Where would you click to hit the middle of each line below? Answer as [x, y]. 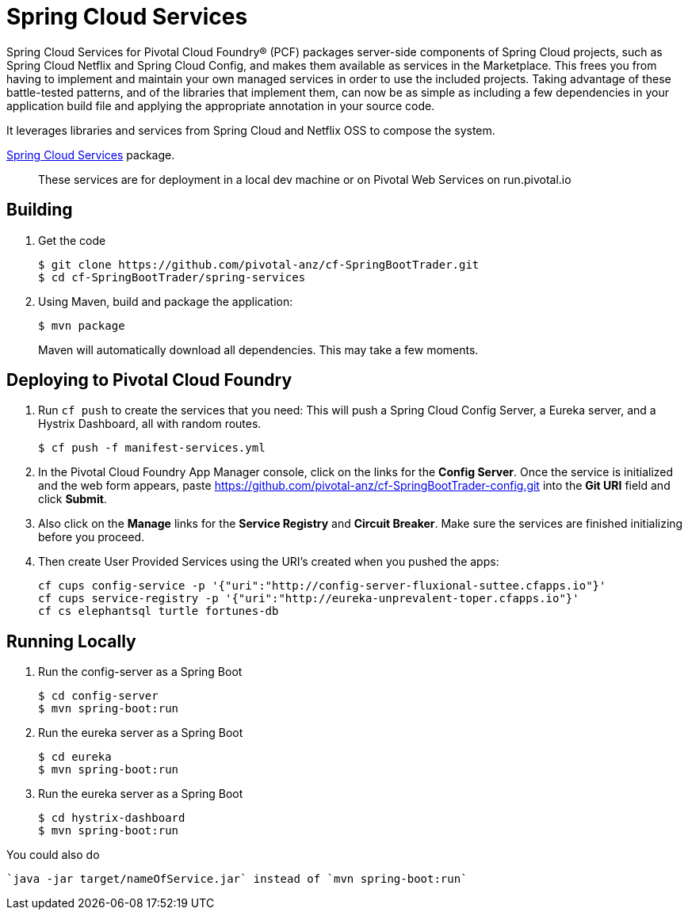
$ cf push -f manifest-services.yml [152, 448]
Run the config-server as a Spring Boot [140, 672]
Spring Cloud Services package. [91, 155]
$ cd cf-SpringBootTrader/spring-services [172, 277]
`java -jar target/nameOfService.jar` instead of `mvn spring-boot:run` [237, 879]
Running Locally [71, 641]
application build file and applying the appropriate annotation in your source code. [221, 105]
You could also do [53, 855]
